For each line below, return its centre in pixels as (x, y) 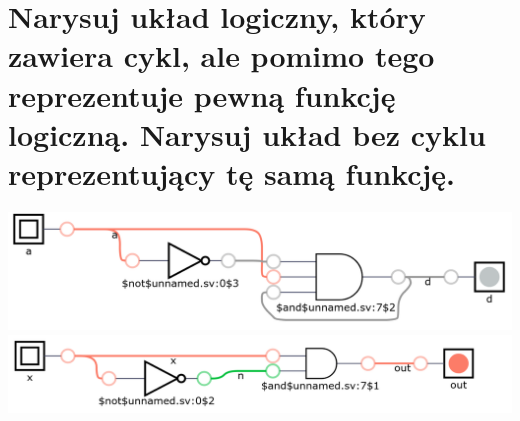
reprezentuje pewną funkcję (202, 94)
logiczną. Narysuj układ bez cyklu (247, 133)
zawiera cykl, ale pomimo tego (221, 55)
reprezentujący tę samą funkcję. (232, 172)
